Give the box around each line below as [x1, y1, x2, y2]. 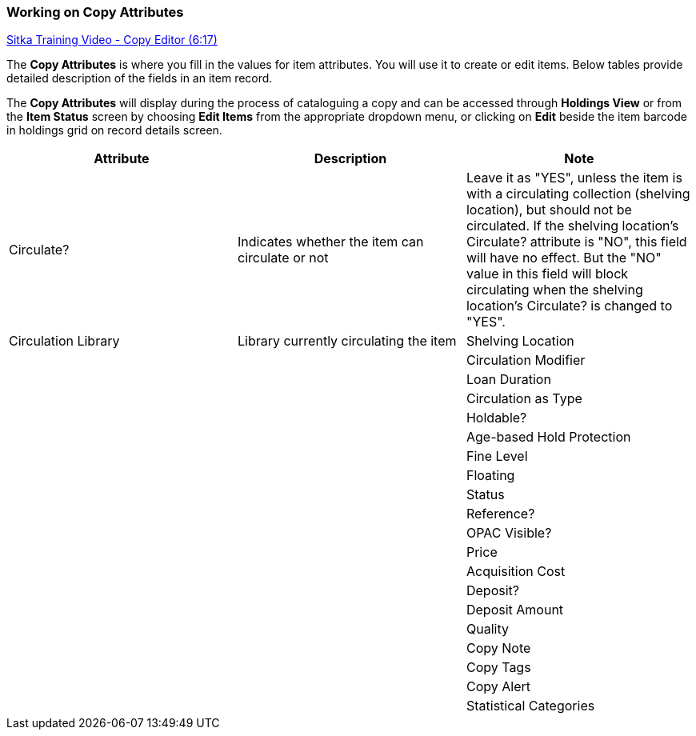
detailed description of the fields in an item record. [6, 71, 273, 86]
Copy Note [466, 640, 531, 657]
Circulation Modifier [466, 352, 586, 369]
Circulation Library [9, 333, 120, 350]
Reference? [466, 506, 535, 522]
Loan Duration [466, 371, 551, 388]
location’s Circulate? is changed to [466, 298, 673, 314]
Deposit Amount [466, 602, 564, 618]
